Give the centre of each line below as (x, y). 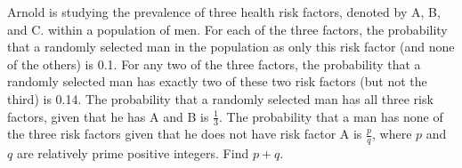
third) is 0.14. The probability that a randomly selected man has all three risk (220, 98)
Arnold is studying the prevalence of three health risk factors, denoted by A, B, (224, 12)
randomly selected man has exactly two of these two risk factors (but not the (217, 81)
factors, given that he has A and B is (108, 116)
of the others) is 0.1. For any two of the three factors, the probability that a (214, 64)
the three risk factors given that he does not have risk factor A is (185, 134)
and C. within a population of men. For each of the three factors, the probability (227, 29)
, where (392, 134)
